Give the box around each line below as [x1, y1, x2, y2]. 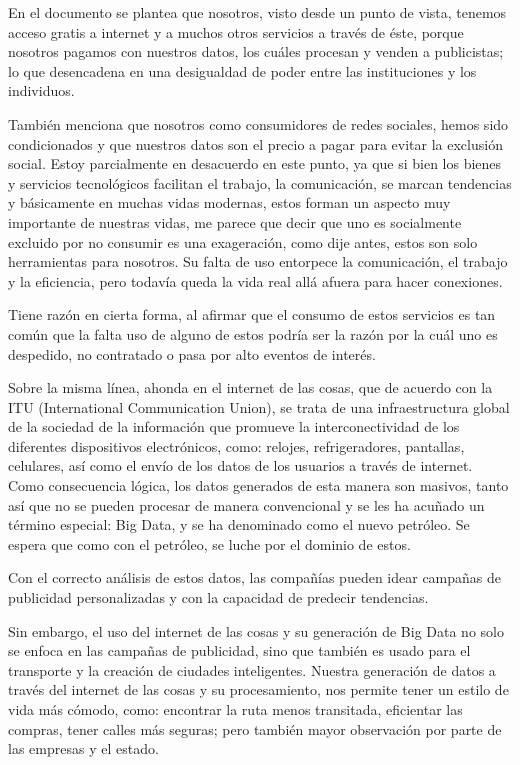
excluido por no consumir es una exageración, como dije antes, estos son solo [8, 231, 478, 252]
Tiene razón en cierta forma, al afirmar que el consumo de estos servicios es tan [8, 304, 496, 325]
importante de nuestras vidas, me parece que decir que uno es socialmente [8, 211, 462, 232]
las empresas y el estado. [8, 738, 159, 759]
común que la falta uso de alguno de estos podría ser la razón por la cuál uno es [8, 323, 498, 344]
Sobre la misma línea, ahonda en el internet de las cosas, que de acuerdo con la [8, 377, 493, 398]
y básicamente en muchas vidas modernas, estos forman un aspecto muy [8, 192, 451, 213]
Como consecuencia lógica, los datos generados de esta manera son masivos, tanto [8, 475, 509, 496]
